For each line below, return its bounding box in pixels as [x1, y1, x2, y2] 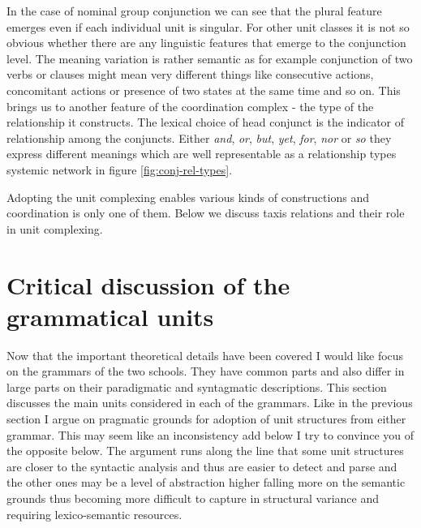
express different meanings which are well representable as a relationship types [6, 145, 397, 162]
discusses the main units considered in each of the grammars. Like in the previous [6, 394, 413, 411]
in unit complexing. [6, 220, 103, 237]
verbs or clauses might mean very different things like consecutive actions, [6, 66, 374, 83]
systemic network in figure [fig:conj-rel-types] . [6, 161, 233, 178]
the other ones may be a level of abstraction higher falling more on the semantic [6, 474, 406, 491]
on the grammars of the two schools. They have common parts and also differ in [6, 363, 405, 380]
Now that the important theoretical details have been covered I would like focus [6, 346, 404, 363]
